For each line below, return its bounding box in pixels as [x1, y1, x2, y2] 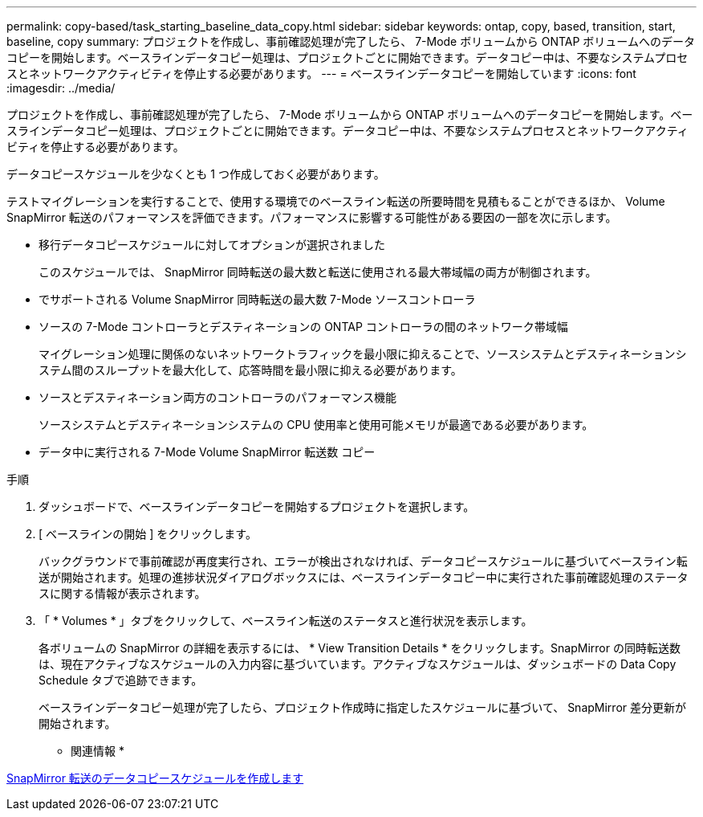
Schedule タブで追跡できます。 [39, 673, 203, 687]
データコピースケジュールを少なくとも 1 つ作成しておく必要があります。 [6, 167, 385, 181]
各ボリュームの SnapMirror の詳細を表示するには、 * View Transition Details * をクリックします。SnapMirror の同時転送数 [39, 641, 681, 655]
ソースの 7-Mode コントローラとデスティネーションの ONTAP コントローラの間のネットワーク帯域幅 [39, 320, 568, 333]
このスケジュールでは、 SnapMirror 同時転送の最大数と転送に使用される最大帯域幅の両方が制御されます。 [39, 265, 597, 279]
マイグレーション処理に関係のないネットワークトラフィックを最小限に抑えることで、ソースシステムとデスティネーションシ [39, 347, 687, 361]
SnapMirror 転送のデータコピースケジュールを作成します [6, 771, 304, 785]
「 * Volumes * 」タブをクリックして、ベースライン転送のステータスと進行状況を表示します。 [39, 614, 533, 627]
